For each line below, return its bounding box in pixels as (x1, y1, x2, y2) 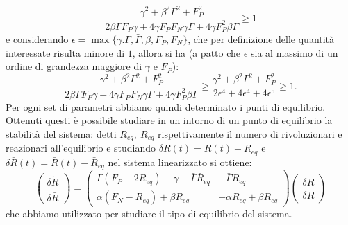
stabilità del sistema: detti (6, 126, 117, 141)
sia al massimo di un (251, 45, 338, 60)
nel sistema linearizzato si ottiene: (108, 154, 252, 169)
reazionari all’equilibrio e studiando (6, 141, 156, 155)
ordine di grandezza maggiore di (6, 59, 142, 73)
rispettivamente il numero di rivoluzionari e (158, 126, 342, 141)
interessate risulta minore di (6, 45, 125, 60)
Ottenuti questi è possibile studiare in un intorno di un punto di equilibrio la (6, 113, 333, 127)
